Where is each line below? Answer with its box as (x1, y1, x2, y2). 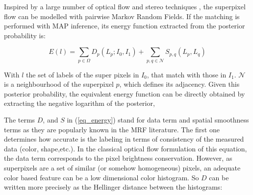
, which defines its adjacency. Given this (119, 79, 240, 89)
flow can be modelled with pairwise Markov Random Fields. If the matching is (4, 11, 240, 21)
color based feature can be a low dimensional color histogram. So (4, 172, 199, 182)
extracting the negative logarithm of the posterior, (4, 98, 155, 108)
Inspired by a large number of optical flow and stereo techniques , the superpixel (4, 1, 246, 11)
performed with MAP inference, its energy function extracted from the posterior (4, 21, 245, 31)
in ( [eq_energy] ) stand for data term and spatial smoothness (67, 115, 249, 125)
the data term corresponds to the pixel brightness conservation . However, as (4, 153, 232, 163)
